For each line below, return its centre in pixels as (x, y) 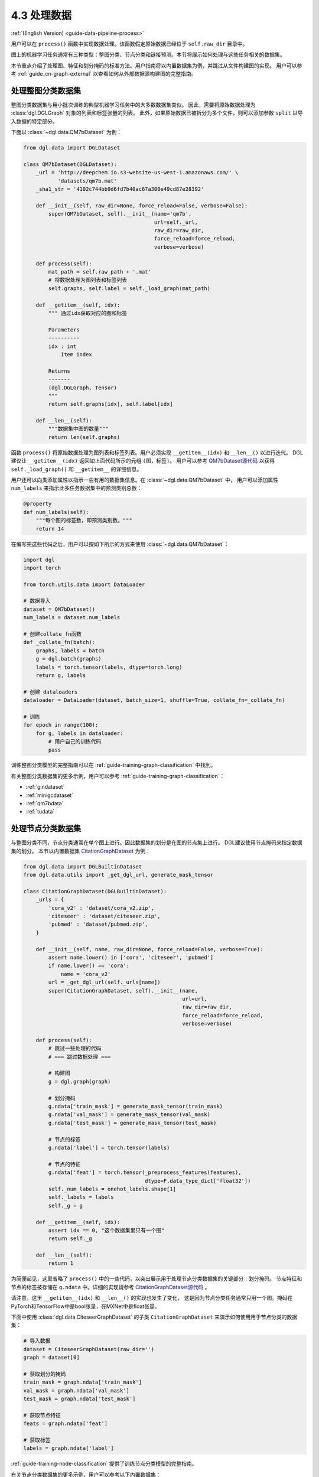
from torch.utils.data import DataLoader (84, 584)
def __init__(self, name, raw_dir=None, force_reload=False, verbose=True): (149, 949)
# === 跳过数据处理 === (79, 1057)
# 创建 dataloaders (51, 692)
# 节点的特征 (64, 1164)
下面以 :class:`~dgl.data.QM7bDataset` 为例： (66, 132)
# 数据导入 (37, 601)
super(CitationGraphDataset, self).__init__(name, (123, 990)
